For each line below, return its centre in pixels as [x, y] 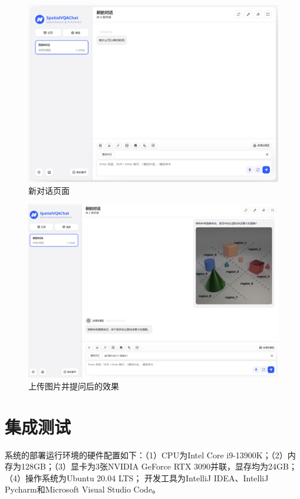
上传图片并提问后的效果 [74, 386]
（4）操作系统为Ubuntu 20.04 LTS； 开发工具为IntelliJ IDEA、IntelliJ [137, 477]
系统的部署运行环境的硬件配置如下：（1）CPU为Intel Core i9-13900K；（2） [146, 455]
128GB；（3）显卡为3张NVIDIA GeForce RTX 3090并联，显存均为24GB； [159, 466]
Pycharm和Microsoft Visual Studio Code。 [83, 489]
